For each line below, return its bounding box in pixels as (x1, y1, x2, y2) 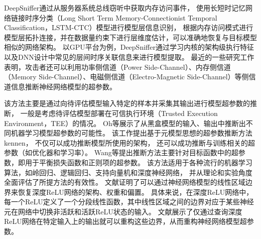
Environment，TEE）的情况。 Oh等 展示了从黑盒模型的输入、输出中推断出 (4, 117, 246, 128)
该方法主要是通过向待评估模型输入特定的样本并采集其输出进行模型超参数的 (4, 98, 250, 108)
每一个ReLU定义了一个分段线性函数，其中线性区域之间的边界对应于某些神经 (4, 196, 254, 207)
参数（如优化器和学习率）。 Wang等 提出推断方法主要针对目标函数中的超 (4, 147, 238, 158)
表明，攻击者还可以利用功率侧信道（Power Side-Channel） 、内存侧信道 (4, 61, 231, 72)
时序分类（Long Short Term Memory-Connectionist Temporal (25, 12, 217, 23)
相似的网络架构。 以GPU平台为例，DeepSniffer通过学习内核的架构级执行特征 (4, 42, 254, 52)
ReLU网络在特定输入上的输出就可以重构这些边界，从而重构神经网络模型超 (4, 216, 247, 226)
